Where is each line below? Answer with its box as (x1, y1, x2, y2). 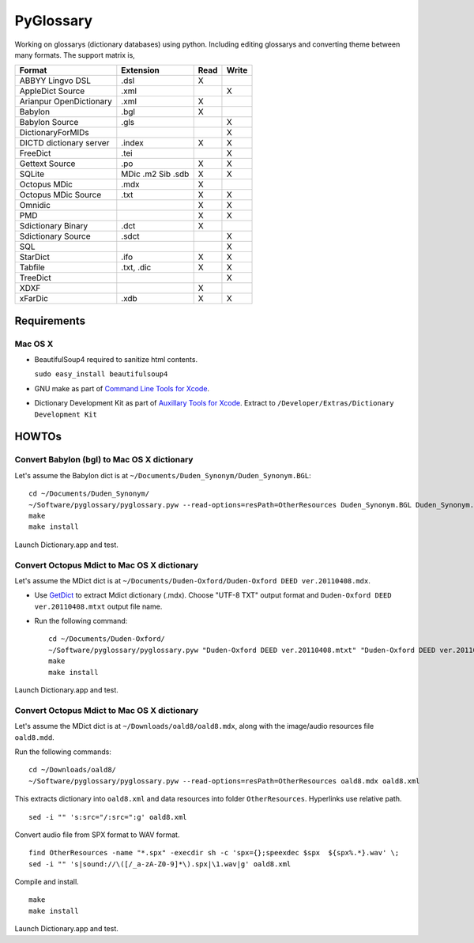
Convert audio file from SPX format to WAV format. (14, 830, 180, 839)
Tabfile (19, 262, 45, 273)
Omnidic (19, 200, 51, 211)
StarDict (19, 251, 51, 262)
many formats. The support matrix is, (14, 50, 136, 59)
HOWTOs (14, 430, 62, 443)
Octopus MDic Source (19, 190, 102, 201)
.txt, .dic (121, 262, 152, 273)
